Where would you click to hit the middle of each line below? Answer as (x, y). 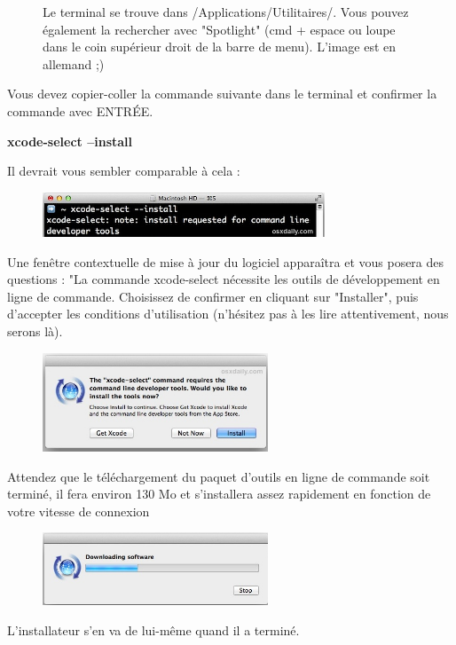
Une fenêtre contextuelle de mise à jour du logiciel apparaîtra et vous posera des (226, 261)
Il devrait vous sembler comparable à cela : (124, 171)
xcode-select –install (70, 141)
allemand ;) (74, 63)
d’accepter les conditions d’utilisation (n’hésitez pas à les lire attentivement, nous (228, 314)
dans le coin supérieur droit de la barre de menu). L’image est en (220, 47)
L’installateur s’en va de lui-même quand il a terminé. (153, 629)
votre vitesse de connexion (79, 511)
